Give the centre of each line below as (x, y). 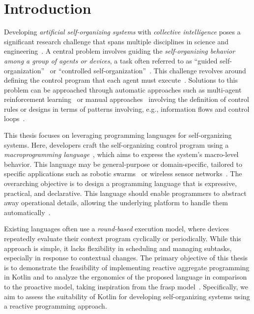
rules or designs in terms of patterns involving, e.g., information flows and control (127, 109)
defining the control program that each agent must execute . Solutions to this (121, 80)
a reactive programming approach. (56, 306)
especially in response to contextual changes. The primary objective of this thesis (126, 258)
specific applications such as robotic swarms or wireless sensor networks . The (123, 173)
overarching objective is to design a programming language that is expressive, (120, 183)
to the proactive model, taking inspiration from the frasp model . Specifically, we (126, 286)
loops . (14, 118)
